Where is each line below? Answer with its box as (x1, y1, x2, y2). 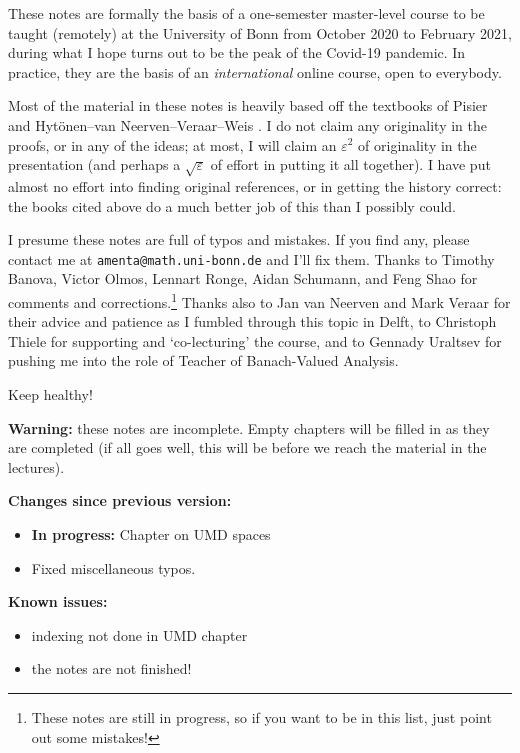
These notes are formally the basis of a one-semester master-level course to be (8, 3, 485, 23)
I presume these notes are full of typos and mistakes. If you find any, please (8, 229, 470, 250)
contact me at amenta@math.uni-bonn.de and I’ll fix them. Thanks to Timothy (8, 248, 495, 269)
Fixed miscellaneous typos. (31, 557, 196, 578)
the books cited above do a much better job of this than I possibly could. (8, 195, 456, 216)
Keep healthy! (8, 383, 93, 404)
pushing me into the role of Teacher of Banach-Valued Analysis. (8, 350, 399, 371)
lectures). (8, 456, 65, 477)
